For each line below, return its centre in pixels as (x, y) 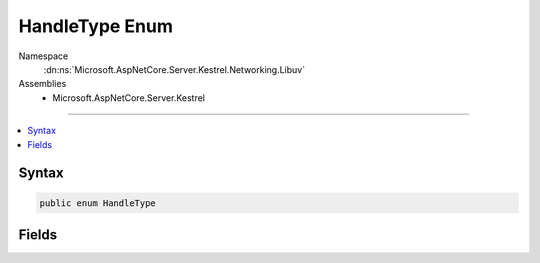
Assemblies (42, 84)
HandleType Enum (96, 26)
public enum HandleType (98, 203)
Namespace (43, 56)
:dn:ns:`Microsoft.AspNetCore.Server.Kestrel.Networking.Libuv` (174, 69)
